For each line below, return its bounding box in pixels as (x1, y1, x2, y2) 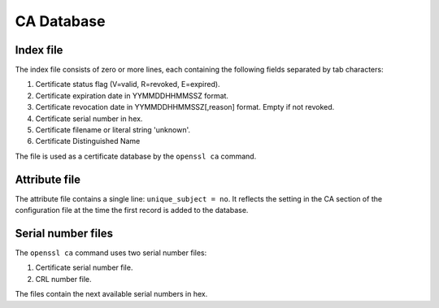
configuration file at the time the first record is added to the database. (15, 206, 249, 215)
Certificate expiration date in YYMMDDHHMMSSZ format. (35, 90, 229, 101)
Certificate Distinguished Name (35, 137, 141, 146)
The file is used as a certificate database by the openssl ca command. (15, 151, 257, 161)
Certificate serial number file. (35, 262, 133, 272)
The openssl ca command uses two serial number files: (15, 248, 207, 258)
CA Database (15, 12, 106, 30)
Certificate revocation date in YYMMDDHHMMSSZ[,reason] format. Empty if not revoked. (35, 102, 335, 112)
